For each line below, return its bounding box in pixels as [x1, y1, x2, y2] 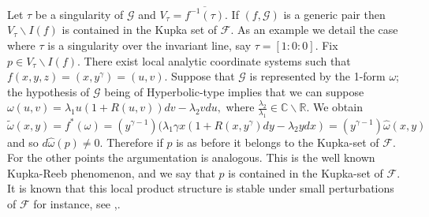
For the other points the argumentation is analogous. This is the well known [7, 149, 375, 166]
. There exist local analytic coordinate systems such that [77, 52, 351, 69]
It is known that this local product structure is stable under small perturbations [7, 180, 394, 196]
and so [7, 133, 39, 150]
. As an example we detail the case [230, 21, 398, 38]
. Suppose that [164, 68, 235, 84]
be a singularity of [35, 6, 124, 22]
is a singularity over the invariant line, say [47, 36, 252, 53]
